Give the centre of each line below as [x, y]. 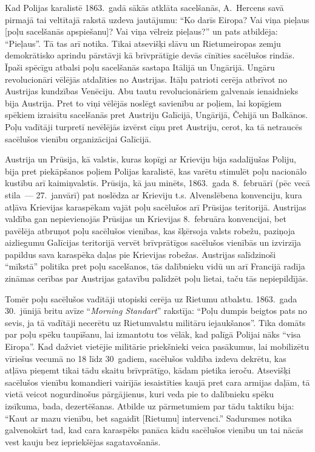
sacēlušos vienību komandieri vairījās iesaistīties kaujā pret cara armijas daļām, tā [157, 382]
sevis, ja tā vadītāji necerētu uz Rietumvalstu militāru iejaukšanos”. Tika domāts [155, 322]
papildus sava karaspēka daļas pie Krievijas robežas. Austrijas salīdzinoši [141, 254]
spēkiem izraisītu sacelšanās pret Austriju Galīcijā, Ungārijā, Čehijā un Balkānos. [157, 115]
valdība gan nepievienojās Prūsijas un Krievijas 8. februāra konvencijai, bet [146, 219]
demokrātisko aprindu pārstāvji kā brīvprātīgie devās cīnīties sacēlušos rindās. [150, 55]
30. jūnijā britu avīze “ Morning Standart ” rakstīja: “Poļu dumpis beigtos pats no [156, 311]
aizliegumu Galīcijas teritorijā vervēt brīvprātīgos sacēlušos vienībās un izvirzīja [153, 242]
